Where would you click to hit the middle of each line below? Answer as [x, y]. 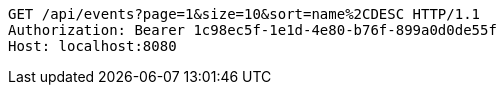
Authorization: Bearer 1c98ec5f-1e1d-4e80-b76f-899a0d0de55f [252, 30]
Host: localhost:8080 [92, 46]
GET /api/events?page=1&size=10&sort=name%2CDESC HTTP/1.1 [244, 14]
